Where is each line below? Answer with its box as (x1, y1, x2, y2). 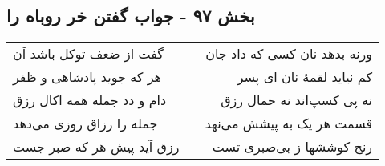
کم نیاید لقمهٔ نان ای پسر (237, 67, 373, 87)
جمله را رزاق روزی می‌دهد (13, 114, 158, 133)
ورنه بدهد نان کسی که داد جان (205, 44, 373, 63)
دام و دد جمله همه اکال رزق (13, 91, 167, 110)
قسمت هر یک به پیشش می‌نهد (205, 114, 373, 133)
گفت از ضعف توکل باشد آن (13, 44, 164, 63)
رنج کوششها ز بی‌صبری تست (212, 137, 373, 156)
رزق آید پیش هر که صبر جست (13, 137, 180, 156)
